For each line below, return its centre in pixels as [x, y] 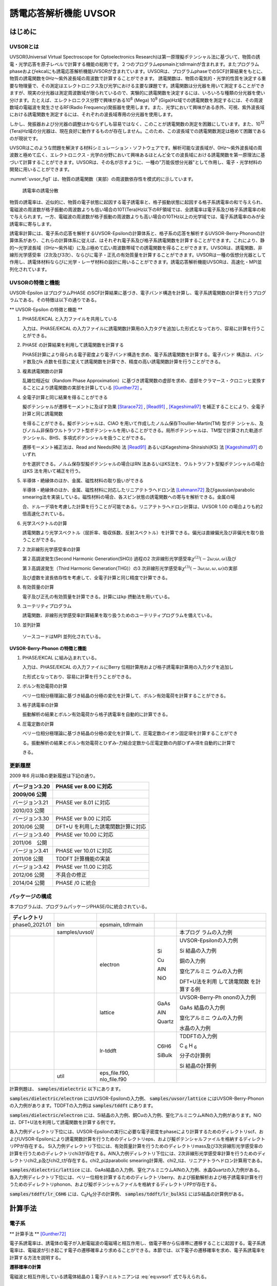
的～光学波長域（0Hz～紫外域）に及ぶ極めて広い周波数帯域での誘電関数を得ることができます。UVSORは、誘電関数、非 [136, 247]
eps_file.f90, [115, 1073]
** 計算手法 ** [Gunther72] [38, 1234]
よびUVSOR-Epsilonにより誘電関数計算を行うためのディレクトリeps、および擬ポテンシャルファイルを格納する [126, 1139]
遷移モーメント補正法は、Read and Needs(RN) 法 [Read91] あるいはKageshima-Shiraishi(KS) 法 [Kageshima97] [140, 447]
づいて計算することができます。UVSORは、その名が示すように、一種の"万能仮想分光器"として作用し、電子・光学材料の [136, 162]
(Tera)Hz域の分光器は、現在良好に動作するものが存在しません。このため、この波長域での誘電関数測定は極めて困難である [138, 131]
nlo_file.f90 [113, 1079]
